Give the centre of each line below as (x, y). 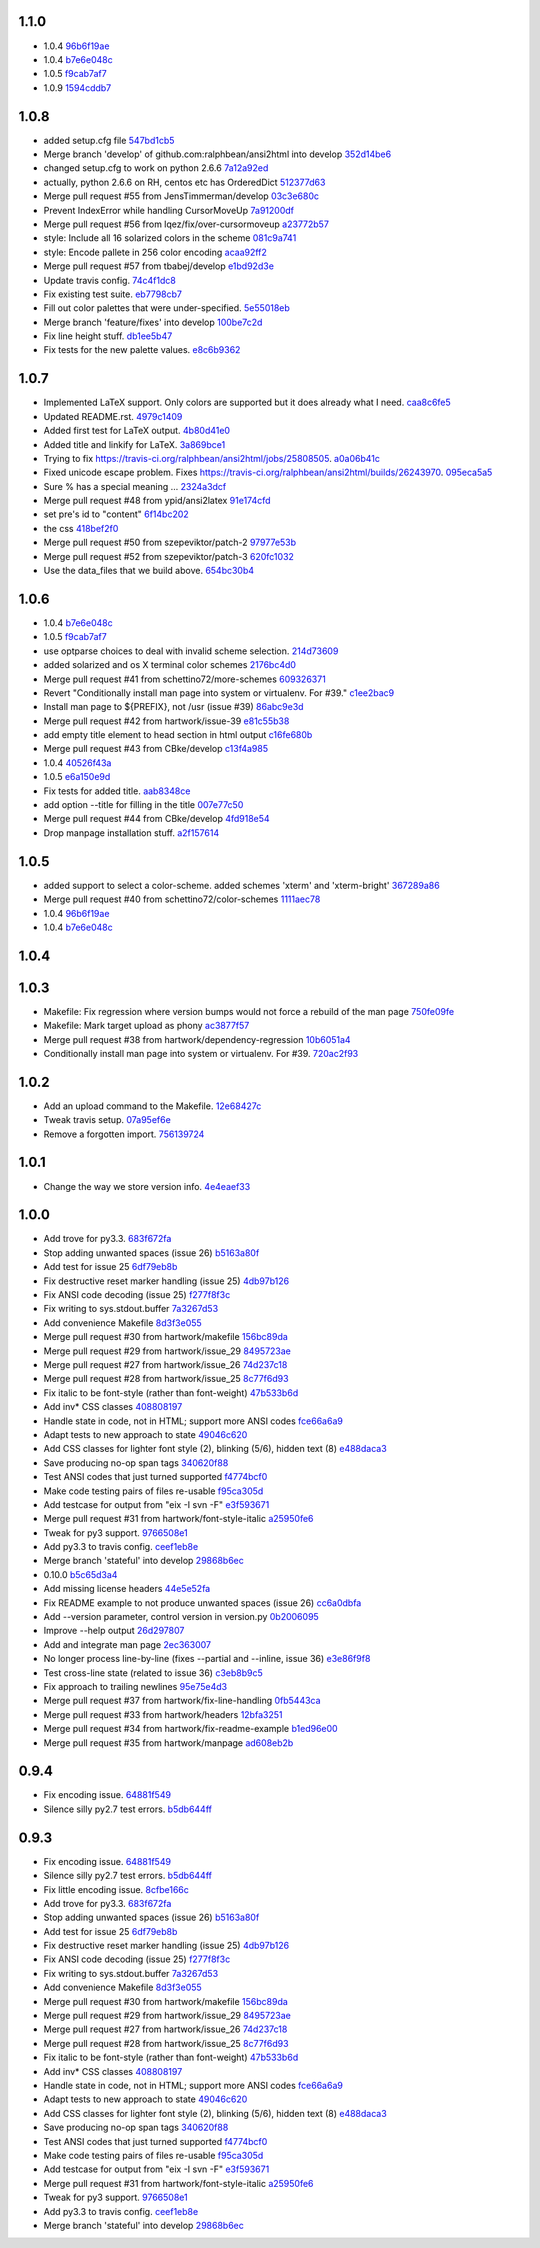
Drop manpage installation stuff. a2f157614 (131, 832)
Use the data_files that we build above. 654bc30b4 (149, 571)
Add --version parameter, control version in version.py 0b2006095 (181, 1617)
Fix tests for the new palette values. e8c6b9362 (142, 350)
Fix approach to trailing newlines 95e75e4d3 (135, 1686)
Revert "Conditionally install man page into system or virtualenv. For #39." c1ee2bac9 (219, 692)
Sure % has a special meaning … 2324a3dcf (135, 486)
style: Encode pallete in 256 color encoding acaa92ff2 (155, 252)
